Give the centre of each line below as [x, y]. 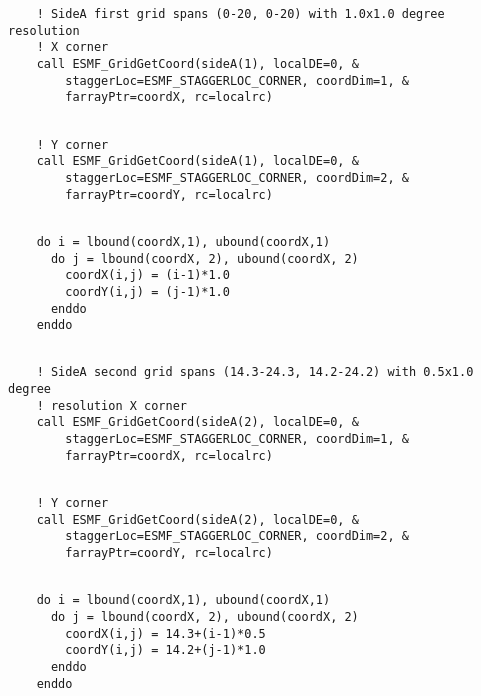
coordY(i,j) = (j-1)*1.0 [147, 291]
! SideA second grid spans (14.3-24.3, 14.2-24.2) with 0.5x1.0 [255, 372]
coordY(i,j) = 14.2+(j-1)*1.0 [165, 650]
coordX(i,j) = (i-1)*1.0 [147, 275]
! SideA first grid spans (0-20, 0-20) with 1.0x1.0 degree [240, 14]
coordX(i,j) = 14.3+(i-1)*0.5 [165, 633]
